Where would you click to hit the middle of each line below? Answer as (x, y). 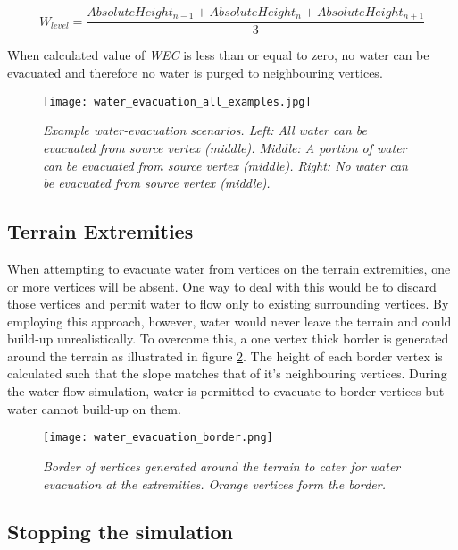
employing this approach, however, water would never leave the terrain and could (229, 321)
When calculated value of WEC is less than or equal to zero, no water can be (218, 55)
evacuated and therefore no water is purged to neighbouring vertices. (195, 73)
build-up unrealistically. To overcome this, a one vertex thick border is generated (228, 338)
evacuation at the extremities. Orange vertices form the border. (215, 483)
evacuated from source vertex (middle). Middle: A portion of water (225, 147)
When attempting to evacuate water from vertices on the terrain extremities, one (229, 268)
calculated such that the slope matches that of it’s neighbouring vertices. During (227, 373)
